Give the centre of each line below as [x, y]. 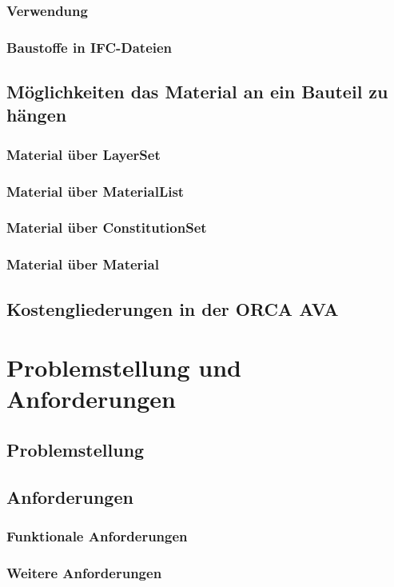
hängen [37, 115]
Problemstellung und [124, 367]
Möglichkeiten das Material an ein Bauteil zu [197, 92]
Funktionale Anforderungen [97, 536]
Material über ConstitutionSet [107, 228]
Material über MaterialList [96, 191]
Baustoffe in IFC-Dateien [90, 47]
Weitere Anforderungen [84, 572]
